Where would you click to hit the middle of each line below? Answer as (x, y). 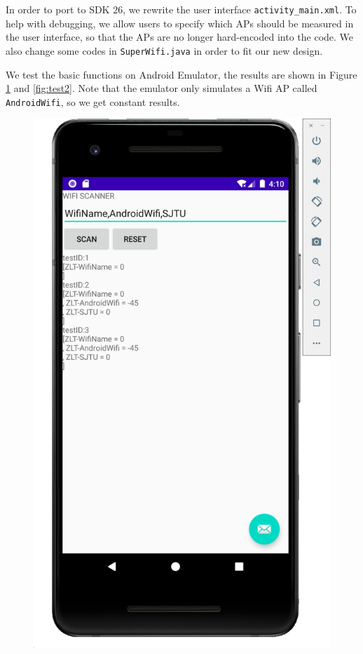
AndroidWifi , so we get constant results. (93, 101)
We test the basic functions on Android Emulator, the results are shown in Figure (181, 74)
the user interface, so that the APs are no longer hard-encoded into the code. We (180, 37)
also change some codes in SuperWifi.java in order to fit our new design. (164, 50)
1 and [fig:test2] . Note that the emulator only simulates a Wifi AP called (162, 88)
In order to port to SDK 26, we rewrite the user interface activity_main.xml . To (181, 9)
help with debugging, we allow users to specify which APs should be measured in (180, 23)
